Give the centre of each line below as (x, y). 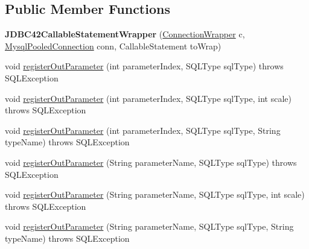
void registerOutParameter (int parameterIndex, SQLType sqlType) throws (144, 66)
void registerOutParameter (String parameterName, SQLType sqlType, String (149, 226)
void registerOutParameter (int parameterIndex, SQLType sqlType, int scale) (148, 98)
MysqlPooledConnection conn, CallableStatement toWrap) (113, 46)
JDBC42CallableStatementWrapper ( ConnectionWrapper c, (125, 34)
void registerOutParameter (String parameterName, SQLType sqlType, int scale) (155, 194)
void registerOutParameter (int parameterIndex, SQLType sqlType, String (143, 130)
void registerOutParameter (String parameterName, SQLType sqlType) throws (151, 162)
